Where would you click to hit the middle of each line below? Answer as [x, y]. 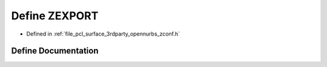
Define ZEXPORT [55, 16]
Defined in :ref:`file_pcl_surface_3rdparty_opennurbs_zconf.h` [103, 34]
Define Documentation [55, 51]
